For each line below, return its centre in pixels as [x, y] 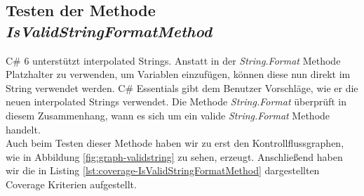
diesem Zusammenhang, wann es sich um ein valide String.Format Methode [168, 115]
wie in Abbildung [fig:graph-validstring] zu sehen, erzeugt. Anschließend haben [174, 156]
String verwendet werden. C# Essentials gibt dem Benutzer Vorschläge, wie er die [182, 87]
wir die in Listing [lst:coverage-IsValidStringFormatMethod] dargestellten [163, 170]
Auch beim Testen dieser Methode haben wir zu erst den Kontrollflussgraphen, [175, 143]
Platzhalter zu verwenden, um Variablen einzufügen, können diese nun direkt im [178, 74]
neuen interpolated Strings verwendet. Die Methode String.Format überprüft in [176, 102]
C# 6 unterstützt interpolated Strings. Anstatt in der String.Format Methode [173, 60]
